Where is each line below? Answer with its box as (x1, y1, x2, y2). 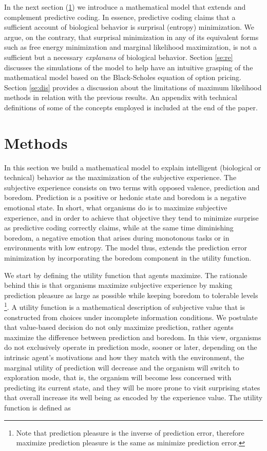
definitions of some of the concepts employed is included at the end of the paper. (4, 102, 258, 112)
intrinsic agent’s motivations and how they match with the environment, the (4, 352, 244, 362)
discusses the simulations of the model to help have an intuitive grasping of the (4, 62, 253, 72)
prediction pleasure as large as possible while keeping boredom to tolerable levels (4, 289, 258, 300)
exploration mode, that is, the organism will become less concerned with (4, 372, 232, 383)
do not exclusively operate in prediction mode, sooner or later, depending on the (4, 342, 257, 352)
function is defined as (4, 402, 71, 413)
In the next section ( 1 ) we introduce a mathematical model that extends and (4, 2, 246, 12)
